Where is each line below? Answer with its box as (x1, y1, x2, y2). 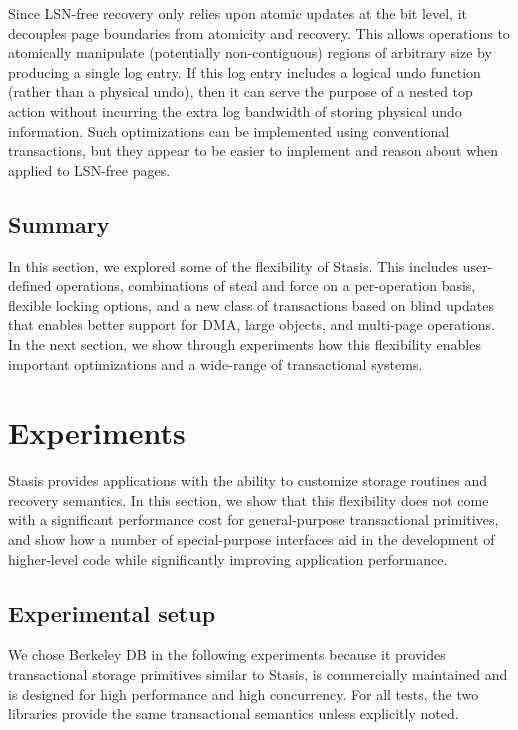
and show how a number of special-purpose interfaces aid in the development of (8, 529, 495, 550)
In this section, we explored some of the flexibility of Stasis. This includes (8, 255, 459, 276)
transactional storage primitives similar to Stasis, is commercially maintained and (8, 664, 508, 684)
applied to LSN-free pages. (8, 159, 171, 180)
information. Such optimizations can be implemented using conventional (8, 120, 450, 141)
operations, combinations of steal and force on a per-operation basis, (56, 275, 476, 296)
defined (8, 275, 52, 296)
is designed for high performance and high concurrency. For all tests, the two (8, 683, 479, 704)
